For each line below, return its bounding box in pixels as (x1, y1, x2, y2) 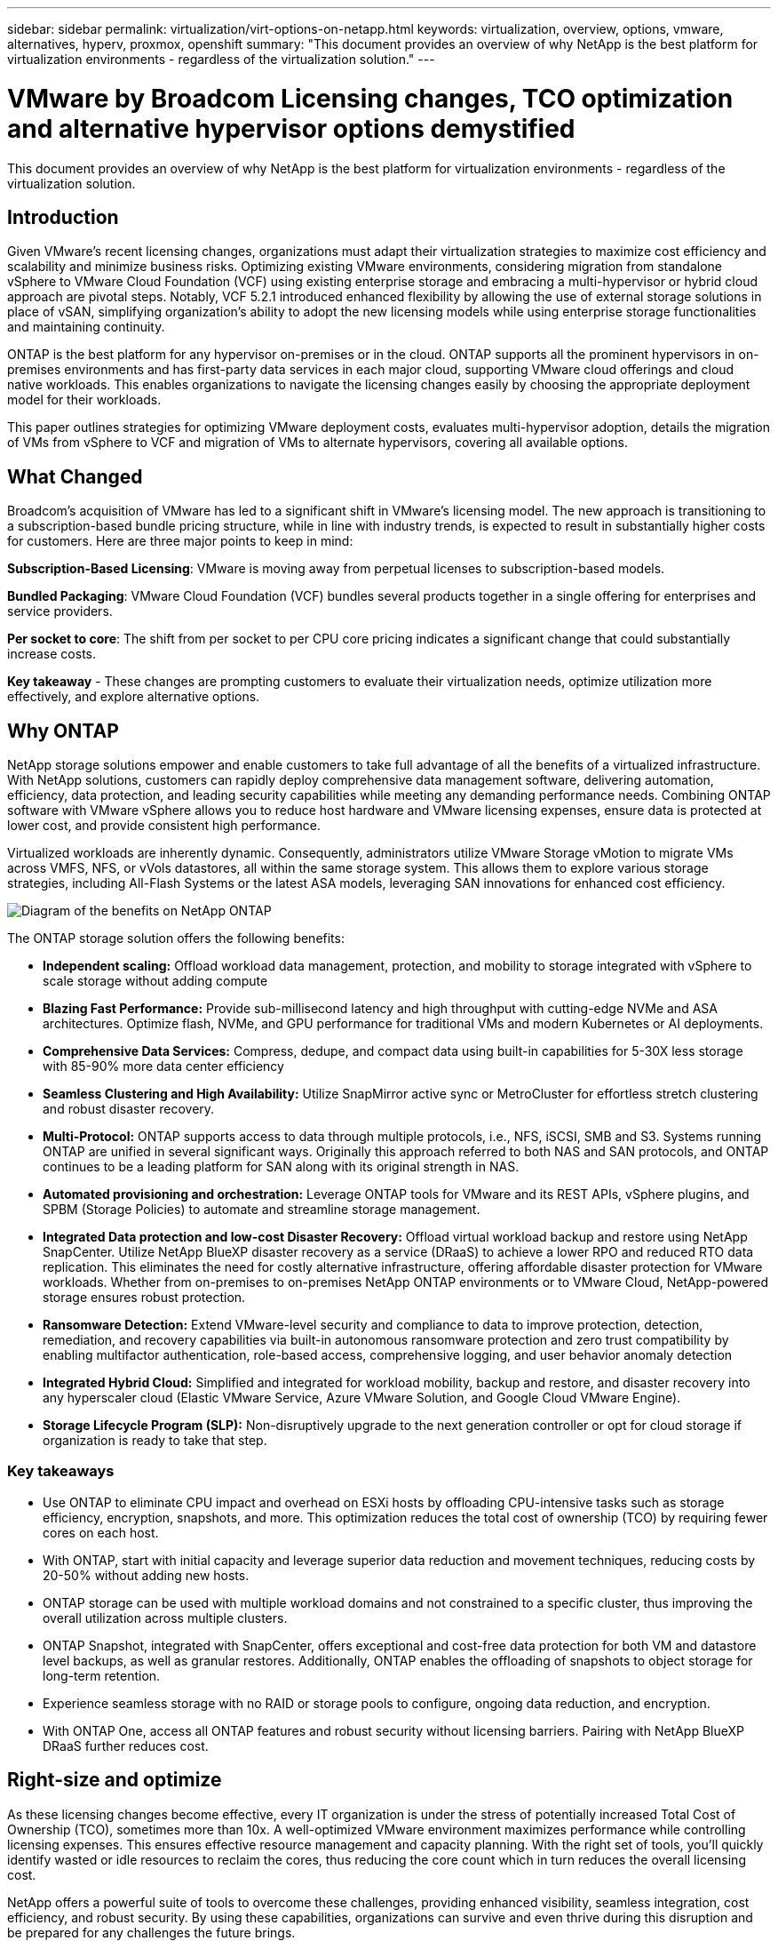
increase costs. (7, 646, 96, 662)
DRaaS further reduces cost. (43, 1737, 209, 1753)
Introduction (7, 205, 119, 228)
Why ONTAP (7, 719, 119, 742)
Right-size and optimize (7, 1769, 222, 1792)
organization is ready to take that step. (43, 1433, 267, 1449)
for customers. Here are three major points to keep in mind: (7, 533, 353, 549)
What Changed (7, 465, 143, 488)
